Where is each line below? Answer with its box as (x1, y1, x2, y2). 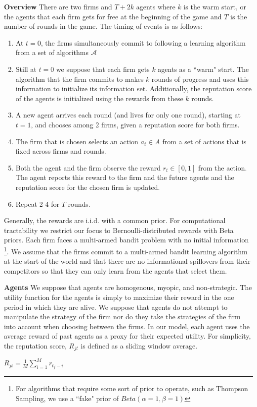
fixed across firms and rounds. (15, 146, 106, 156)
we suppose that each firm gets (56, 63, 150, 74)
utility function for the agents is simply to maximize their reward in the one (4, 291, 234, 302)
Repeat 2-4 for (15, 198, 59, 209)
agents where (136, 1, 175, 11)
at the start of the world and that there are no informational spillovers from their (4, 256, 251, 266)
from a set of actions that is (162, 136, 247, 146)
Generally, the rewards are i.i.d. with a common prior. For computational (4, 215, 226, 226)
